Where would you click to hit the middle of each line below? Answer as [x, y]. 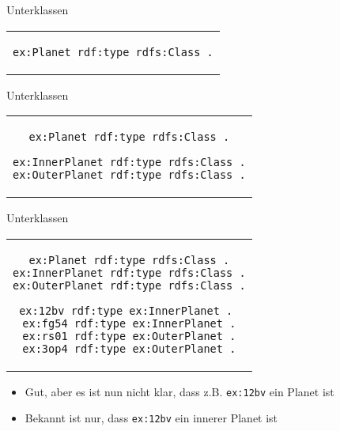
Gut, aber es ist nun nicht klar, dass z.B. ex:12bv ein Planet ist [179, 391]
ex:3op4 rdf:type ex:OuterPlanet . [129, 348]
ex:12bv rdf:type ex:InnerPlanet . [126, 310]
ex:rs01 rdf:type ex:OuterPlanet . [129, 336]
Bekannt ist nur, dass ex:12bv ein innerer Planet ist [151, 418]
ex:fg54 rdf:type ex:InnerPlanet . [129, 323]
